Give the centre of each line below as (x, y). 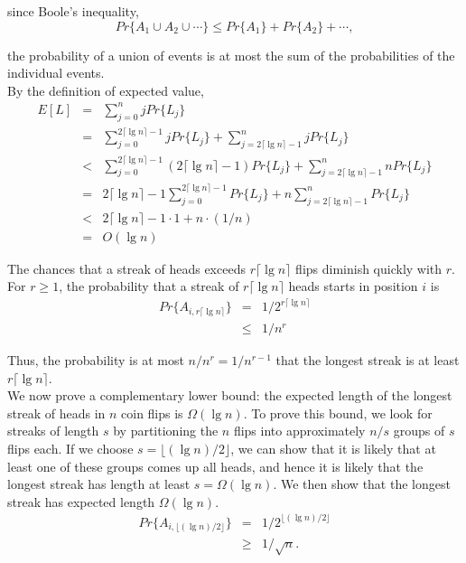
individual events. (56, 73)
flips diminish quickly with (369, 268)
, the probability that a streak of (149, 286)
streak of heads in (56, 413)
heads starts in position (353, 286)
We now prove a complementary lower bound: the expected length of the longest (230, 395)
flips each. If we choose (70, 448)
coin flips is (152, 413)
